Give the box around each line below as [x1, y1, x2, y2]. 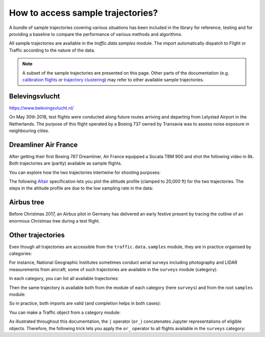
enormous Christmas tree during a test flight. [9, 218, 100, 224]
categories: [9, 251, 32, 256]
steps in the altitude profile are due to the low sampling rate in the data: [9, 185, 153, 191]
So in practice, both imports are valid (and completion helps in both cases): [9, 300, 161, 307]
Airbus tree [9, 198, 45, 206]
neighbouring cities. [9, 128, 50, 134]
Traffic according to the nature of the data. [9, 47, 95, 53]
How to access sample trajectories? [9, 7, 158, 18]
